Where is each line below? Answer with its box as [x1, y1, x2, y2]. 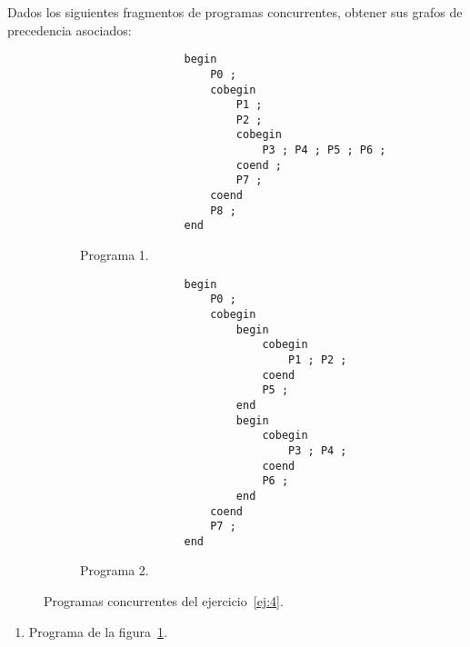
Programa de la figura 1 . [28, 622, 167, 641]
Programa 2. [80, 561, 149, 580]
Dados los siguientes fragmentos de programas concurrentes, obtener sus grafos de [7, 3, 463, 21]
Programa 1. [80, 245, 149, 264]
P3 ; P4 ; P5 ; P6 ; [262, 144, 386, 157]
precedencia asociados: [7, 20, 132, 39]
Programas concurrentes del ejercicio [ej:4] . [44, 592, 284, 611]
